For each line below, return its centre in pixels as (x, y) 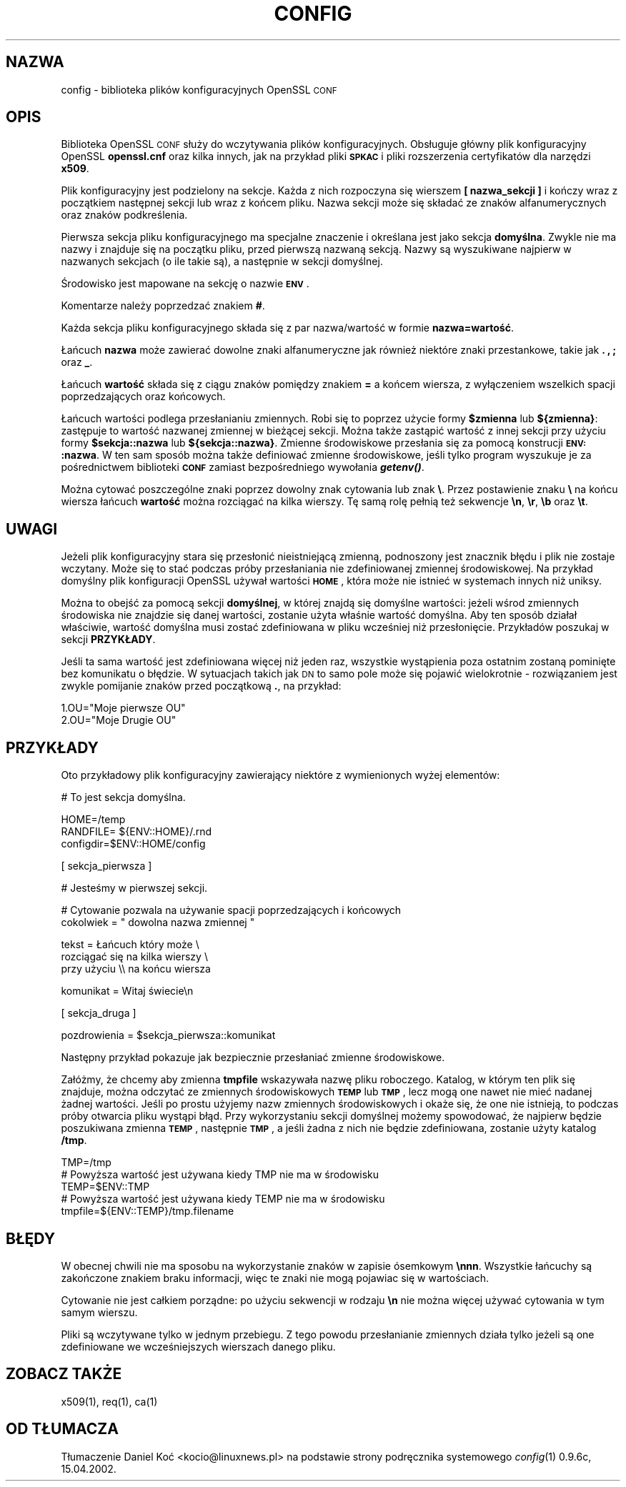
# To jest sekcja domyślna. (123, 797)
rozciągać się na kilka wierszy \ (134, 957)
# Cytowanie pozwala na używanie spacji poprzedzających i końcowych (231, 910)
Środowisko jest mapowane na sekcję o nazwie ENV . (185, 284)
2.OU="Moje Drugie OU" (119, 720)
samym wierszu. (99, 1312)
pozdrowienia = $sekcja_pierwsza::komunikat (168, 1035)
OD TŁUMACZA (62, 1429)
